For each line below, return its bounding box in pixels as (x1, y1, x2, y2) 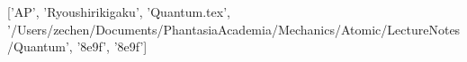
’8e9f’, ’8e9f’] (76, 37, 148, 56)
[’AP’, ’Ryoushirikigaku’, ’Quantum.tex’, (7, 3, 230, 20)
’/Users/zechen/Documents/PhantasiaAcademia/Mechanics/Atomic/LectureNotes (7, 19, 461, 38)
